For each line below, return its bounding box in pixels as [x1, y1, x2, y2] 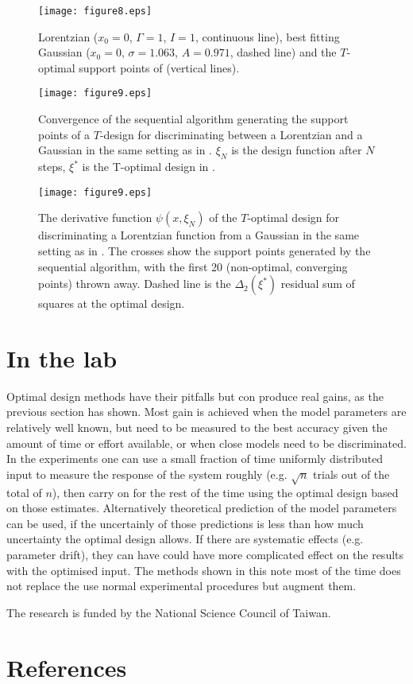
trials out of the [313, 465, 390, 482]
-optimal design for [247, 209, 340, 226]
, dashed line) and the [230, 44, 337, 60]
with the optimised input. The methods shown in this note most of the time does [6, 562, 401, 578]
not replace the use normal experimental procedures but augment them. [6, 577, 357, 594]
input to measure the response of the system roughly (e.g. [6, 465, 288, 482]
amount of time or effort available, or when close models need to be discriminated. [6, 434, 407, 451]
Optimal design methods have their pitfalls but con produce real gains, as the [6, 387, 384, 404]
